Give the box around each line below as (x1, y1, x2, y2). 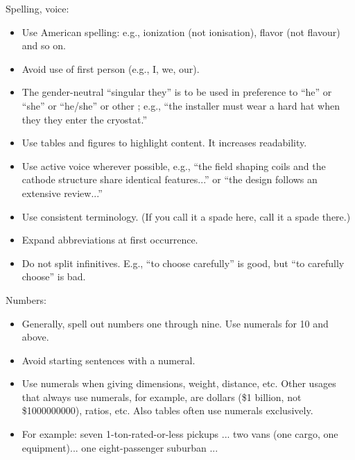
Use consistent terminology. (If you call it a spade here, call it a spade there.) (21, 209, 351, 223)
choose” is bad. (21, 269, 86, 284)
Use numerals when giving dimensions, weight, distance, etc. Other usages (21, 376, 336, 391)
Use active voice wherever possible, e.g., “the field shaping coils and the (21, 158, 326, 173)
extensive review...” (21, 185, 103, 200)
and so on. (21, 38, 66, 53)
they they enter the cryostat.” (21, 112, 147, 126)
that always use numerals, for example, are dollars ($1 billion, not (21, 389, 302, 404)
